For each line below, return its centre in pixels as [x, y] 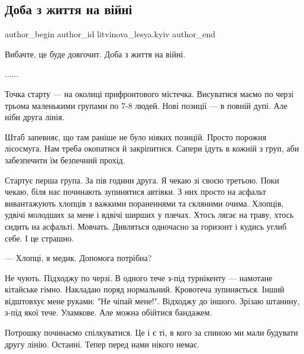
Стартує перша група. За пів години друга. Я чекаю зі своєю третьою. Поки [142, 180]
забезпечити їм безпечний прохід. [65, 160]
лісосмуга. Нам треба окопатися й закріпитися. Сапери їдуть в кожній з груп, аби [152, 148]
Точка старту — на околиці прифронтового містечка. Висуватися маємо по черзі [149, 93]
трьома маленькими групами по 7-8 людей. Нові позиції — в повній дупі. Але [146, 105]
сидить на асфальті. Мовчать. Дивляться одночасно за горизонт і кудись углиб [146, 226]
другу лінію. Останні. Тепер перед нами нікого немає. [102, 344]
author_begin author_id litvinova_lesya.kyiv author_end [110, 34]
